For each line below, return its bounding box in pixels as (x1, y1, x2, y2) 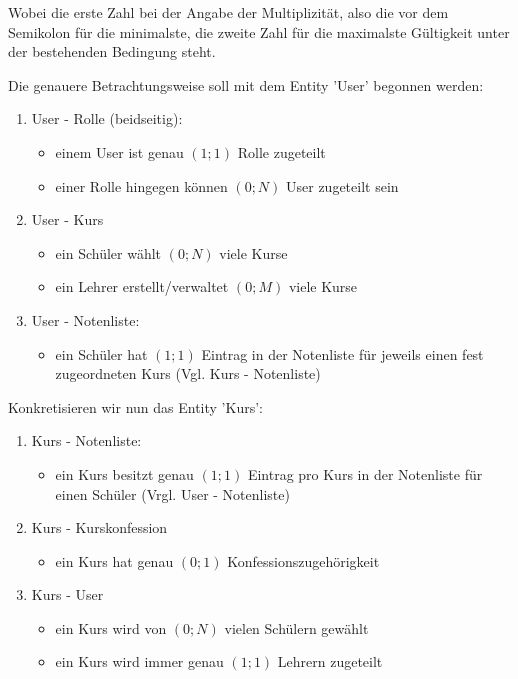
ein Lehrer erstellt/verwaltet (55, 276, 229, 297)
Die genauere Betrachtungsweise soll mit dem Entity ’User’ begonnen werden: (8, 74, 484, 95)
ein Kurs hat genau (55, 550, 174, 571)
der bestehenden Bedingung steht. (8, 41, 216, 62)
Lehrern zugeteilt (277, 651, 383, 672)
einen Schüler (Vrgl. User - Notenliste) (55, 483, 290, 504)
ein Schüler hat (55, 343, 148, 364)
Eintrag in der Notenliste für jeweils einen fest (201, 343, 484, 364)
